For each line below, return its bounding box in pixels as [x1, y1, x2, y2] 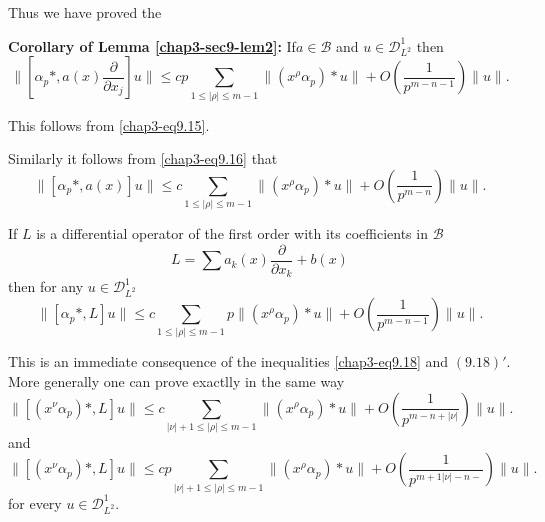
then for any [8, 276, 84, 297]
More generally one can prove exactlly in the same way [8, 370, 345, 391]
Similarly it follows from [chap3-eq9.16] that [8, 148, 278, 169]
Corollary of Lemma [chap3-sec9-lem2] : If [8, 35, 296, 56]
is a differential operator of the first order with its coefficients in [36, 223, 428, 244]
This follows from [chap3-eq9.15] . [8, 114, 210, 135]
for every [8, 492, 62, 513]
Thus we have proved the [8, 2, 162, 22]
